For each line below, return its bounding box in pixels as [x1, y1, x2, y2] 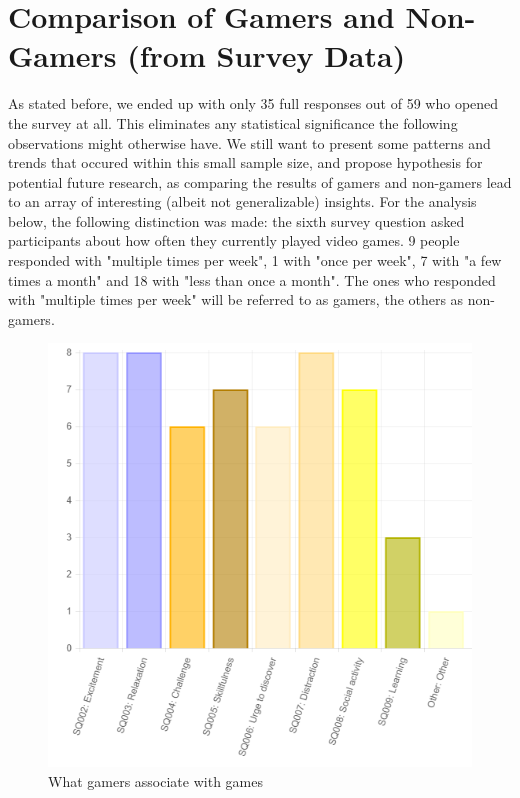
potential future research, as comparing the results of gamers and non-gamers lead [8, 171, 512, 192]
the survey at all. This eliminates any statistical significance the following [8, 112, 458, 133]
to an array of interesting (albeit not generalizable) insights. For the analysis [8, 191, 477, 212]
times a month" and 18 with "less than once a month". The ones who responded [8, 269, 496, 290]
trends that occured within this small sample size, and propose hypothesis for [8, 152, 483, 173]
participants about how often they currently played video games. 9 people [8, 230, 460, 251]
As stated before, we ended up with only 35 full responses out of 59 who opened [8, 93, 499, 114]
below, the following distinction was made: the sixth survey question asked [8, 210, 465, 231]
